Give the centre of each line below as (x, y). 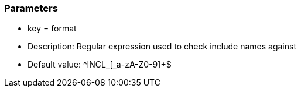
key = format (52, 29)
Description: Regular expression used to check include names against (162, 47)
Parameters (31, 8)
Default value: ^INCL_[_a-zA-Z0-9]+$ (100, 65)
